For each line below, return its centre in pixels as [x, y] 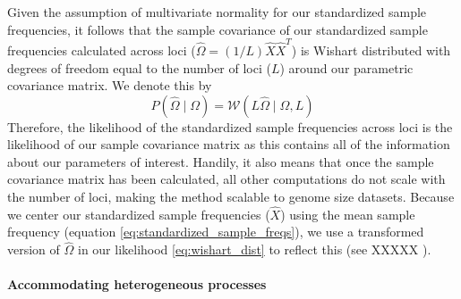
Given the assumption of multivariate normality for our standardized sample [217, 12]
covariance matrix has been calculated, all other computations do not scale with [226, 179]
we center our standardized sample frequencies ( [139, 214]
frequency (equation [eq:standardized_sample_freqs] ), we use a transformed [216, 232]
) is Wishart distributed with [371, 50]
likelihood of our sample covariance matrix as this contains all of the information [229, 144]
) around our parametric [346, 67]
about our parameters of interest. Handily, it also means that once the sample [221, 161]
